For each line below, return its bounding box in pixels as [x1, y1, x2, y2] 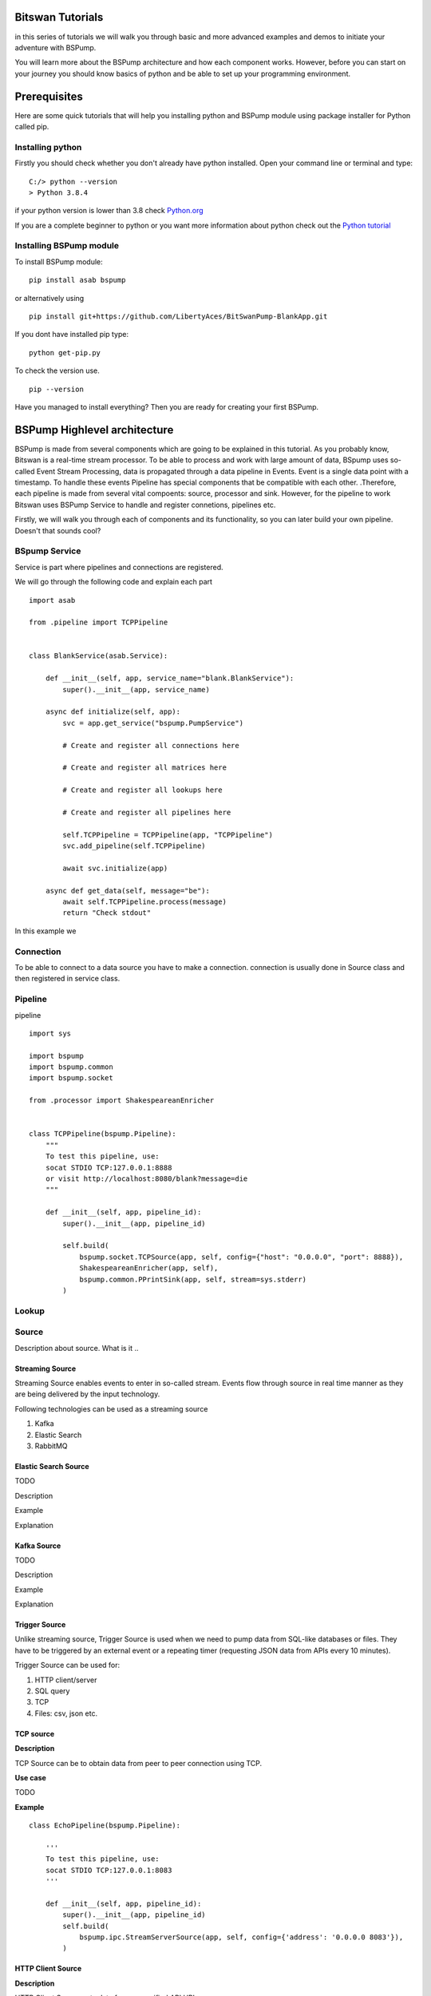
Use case [14, 1772, 47, 1782]
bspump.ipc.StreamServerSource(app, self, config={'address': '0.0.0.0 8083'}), [79, 1933, 404, 1942]
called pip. [14, 121, 49, 131]
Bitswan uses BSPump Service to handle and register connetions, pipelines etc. [14, 500, 276, 509]
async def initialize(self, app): [45, 707, 181, 716]
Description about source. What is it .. [14, 1343, 139, 1352]
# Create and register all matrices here [62, 763, 227, 772]
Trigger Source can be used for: [14, 1661, 121, 1670]
